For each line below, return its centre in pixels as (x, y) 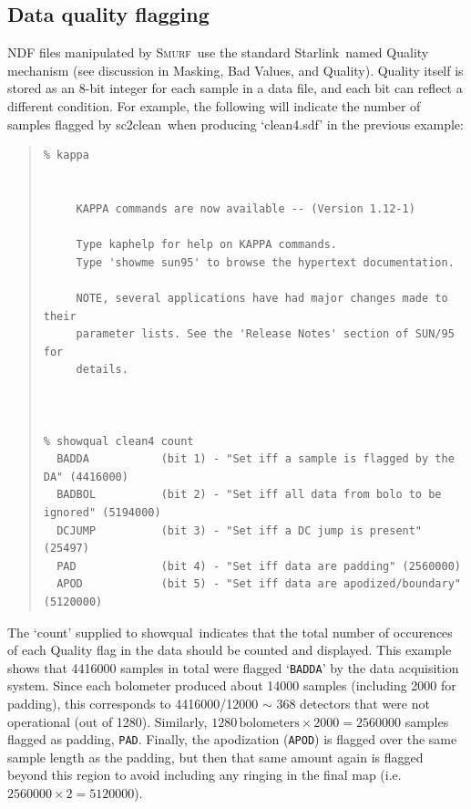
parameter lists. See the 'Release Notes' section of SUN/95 (265, 334)
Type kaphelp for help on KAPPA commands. (206, 245)
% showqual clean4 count (118, 441)
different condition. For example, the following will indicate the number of (214, 105)
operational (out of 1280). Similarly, (108, 721)
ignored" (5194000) (102, 513)
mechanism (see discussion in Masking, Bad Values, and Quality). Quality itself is (235, 70)
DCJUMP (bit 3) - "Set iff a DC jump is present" (240, 530)
